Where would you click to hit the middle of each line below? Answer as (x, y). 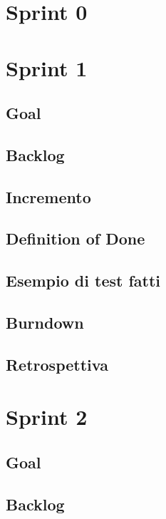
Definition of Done (76, 238)
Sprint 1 (47, 67)
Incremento (48, 196)
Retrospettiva (57, 364)
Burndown (45, 323)
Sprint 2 (47, 417)
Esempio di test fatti (83, 281)
